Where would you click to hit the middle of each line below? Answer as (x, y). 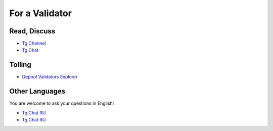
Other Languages (37, 91)
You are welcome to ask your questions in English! (62, 103)
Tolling (20, 65)
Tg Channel (34, 43)
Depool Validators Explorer (50, 77)
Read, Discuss (32, 31)
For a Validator (40, 13)
